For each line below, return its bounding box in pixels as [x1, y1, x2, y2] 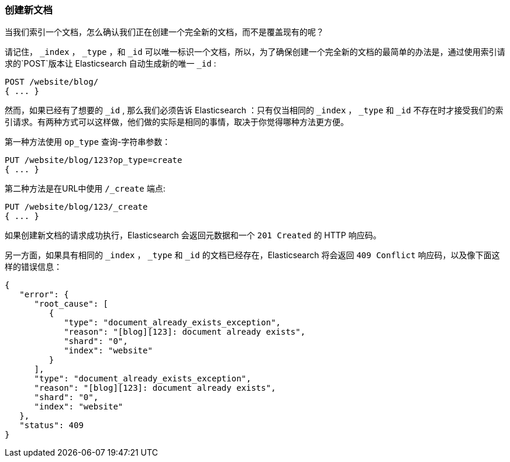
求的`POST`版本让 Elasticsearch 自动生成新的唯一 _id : [5, 58, 216, 69]
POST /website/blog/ [5, 77, 99, 87]
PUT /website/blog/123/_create [5, 202, 148, 212]
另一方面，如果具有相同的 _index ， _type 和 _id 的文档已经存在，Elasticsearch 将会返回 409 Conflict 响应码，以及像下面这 [5, 250, 500, 260]
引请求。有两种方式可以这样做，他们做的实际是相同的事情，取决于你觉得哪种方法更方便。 [5, 117, 349, 127]
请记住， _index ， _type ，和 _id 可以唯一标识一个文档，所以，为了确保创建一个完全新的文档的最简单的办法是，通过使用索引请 [5, 47, 505, 57]
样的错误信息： [5, 262, 62, 272]
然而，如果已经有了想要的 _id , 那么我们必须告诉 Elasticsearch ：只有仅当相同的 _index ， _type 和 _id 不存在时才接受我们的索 [5, 105, 504, 116]
